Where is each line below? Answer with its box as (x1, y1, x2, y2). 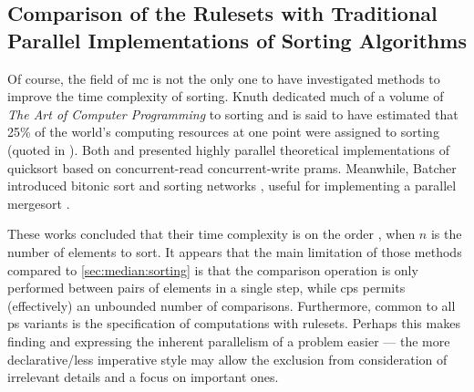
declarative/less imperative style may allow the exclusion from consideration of (7, 349, 448, 368)
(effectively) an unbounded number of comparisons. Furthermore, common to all (7, 295, 456, 315)
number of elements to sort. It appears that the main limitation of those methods (7, 242, 462, 261)
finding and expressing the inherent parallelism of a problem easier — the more (7, 331, 450, 350)
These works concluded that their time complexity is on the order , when (7, 224, 416, 243)
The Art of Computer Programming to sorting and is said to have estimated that (7, 104, 459, 123)
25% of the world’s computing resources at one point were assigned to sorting (7, 122, 439, 141)
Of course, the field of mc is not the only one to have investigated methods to (7, 68, 440, 88)
